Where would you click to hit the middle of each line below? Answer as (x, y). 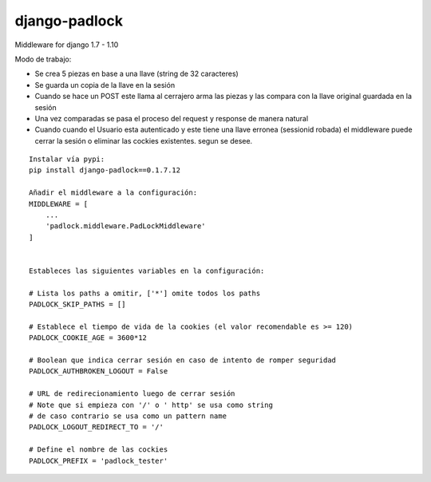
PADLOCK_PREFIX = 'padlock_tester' (99, 460)
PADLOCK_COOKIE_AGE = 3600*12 (88, 338)
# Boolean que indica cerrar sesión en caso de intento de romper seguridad (183, 360)
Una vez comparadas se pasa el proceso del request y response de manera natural (172, 118)
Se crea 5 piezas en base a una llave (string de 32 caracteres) (136, 74)
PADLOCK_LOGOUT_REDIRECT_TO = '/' (96, 427)
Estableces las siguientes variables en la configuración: (147, 271)
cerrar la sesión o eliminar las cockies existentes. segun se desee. (144, 140)
